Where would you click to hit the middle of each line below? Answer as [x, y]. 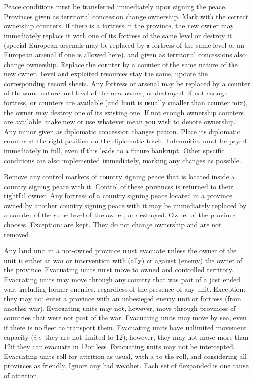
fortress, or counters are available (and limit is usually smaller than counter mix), [126, 102]
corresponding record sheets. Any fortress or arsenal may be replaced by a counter [127, 83]
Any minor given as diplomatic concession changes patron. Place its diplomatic [122, 131]
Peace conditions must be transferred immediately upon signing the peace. [116, 6]
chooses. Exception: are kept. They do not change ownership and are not [113, 225]
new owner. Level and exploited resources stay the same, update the [106, 74]
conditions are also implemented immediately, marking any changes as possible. [123, 160]
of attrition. [21, 375]
